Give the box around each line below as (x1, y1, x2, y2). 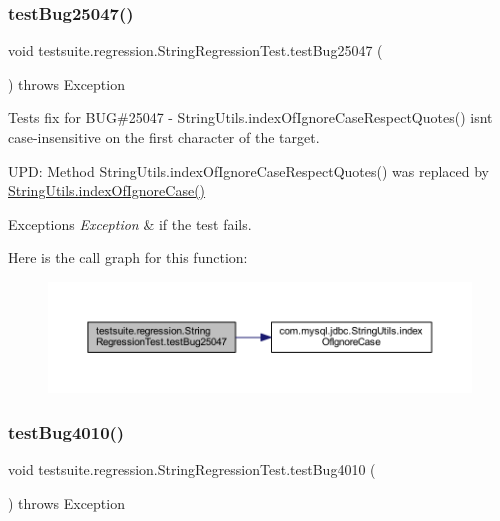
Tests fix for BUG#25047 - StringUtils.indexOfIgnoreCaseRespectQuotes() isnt (8, 107, 493, 128)
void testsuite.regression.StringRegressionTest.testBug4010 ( (8, 459, 376, 480)
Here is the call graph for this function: (8, 247, 248, 268)
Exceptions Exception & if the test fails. (8, 213, 252, 234)
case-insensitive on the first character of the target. (8, 127, 320, 147)
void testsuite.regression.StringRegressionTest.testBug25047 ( (8, 40, 383, 61)
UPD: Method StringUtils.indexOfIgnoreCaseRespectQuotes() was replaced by (8, 160, 489, 181)
